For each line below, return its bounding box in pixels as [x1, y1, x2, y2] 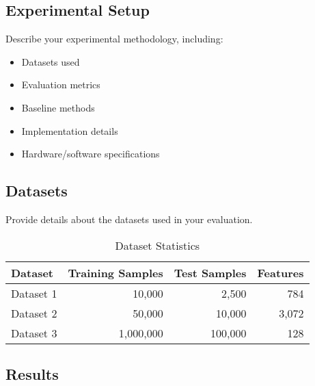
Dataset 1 [11, 285, 57, 301]
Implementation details [21, 123, 118, 138]
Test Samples [174, 264, 247, 281]
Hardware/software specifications [21, 146, 160, 161]
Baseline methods [21, 100, 95, 114]
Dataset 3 [11, 324, 57, 341]
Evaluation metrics [21, 77, 100, 92]
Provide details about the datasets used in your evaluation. [5, 211, 253, 226]
